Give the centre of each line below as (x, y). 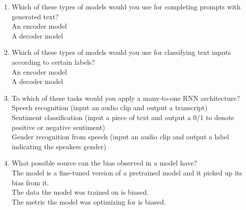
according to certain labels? (53, 62)
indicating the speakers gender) (59, 146)
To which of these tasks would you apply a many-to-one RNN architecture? (126, 98)
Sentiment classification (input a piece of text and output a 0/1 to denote (123, 117)
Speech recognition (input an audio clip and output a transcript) (109, 107)
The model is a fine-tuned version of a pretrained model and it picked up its (127, 172)
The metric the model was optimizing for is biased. (89, 201)
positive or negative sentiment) (58, 127)
